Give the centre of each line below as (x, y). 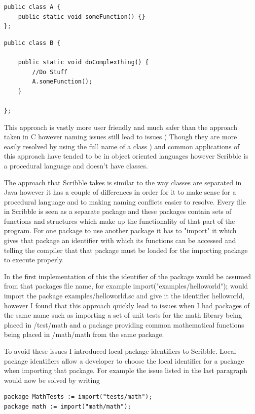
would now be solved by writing (52, 380)
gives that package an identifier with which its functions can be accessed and (120, 240)
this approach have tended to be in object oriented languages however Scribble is (126, 156)
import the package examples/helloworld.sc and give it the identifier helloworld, (124, 296)
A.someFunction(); (62, 82)
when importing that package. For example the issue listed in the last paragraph (126, 370)
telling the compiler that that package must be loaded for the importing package (126, 250)
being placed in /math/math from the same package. (84, 334)
